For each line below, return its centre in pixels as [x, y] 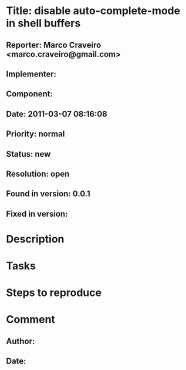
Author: [21, 341]
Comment [31, 320]
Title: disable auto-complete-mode [93, 11]
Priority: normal [35, 134]
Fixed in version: [37, 213]
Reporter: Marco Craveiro [54, 45]
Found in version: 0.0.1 [48, 194]
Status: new [28, 154]
